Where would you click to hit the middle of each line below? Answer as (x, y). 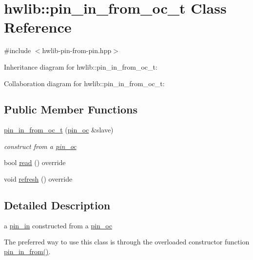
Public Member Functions (71, 109)
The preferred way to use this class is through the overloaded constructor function (127, 242)
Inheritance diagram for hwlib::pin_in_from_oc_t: (81, 66)
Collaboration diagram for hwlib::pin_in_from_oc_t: (84, 83)
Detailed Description (57, 205)
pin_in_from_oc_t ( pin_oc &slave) (59, 130)
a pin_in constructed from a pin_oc (58, 225)
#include (18, 50)
